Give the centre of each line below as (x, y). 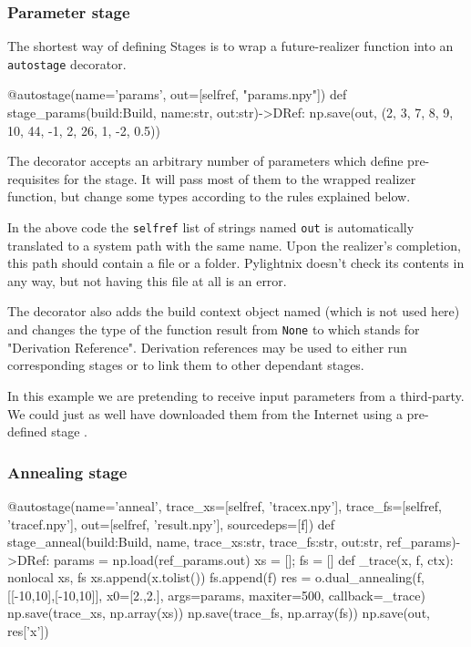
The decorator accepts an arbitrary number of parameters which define (205, 161)
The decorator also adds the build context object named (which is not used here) (234, 311)
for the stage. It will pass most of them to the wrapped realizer (240, 178)
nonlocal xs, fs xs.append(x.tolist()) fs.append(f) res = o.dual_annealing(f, (216, 577)
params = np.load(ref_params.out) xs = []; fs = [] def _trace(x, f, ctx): (253, 559)
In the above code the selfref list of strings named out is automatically (211, 227)
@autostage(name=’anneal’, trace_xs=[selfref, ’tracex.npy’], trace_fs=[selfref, (225, 505)
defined (27, 431)
